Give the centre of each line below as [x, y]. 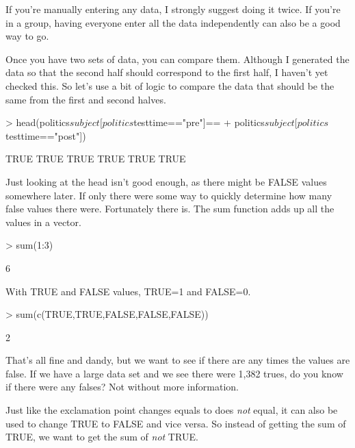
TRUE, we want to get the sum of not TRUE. [102, 437]
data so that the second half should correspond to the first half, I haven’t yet [167, 72]
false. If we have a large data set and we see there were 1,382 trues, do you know [174, 373]
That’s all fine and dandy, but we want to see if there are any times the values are [178, 360]
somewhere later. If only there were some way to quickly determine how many [169, 195]
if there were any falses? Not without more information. [122, 387]
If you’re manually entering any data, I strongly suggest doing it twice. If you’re [173, 9]
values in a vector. [43, 222]
